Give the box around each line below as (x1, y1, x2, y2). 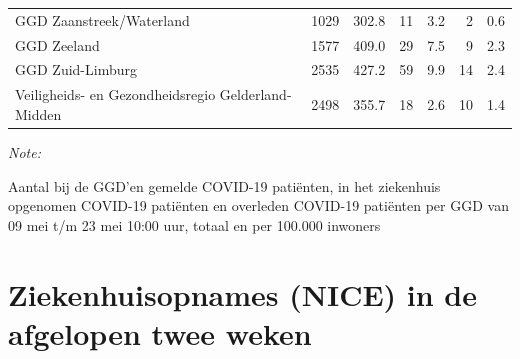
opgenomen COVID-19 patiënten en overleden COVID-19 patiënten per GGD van (8, 195, 509, 216)
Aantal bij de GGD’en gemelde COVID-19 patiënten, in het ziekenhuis (8, 175, 441, 196)
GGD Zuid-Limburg (15, 59, 137, 80)
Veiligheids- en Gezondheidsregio (15, 84, 216, 105)
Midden (15, 103, 62, 124)
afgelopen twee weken (8, 312, 312, 353)
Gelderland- (219, 84, 292, 105)
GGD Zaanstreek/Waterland (15, 9, 190, 30)
